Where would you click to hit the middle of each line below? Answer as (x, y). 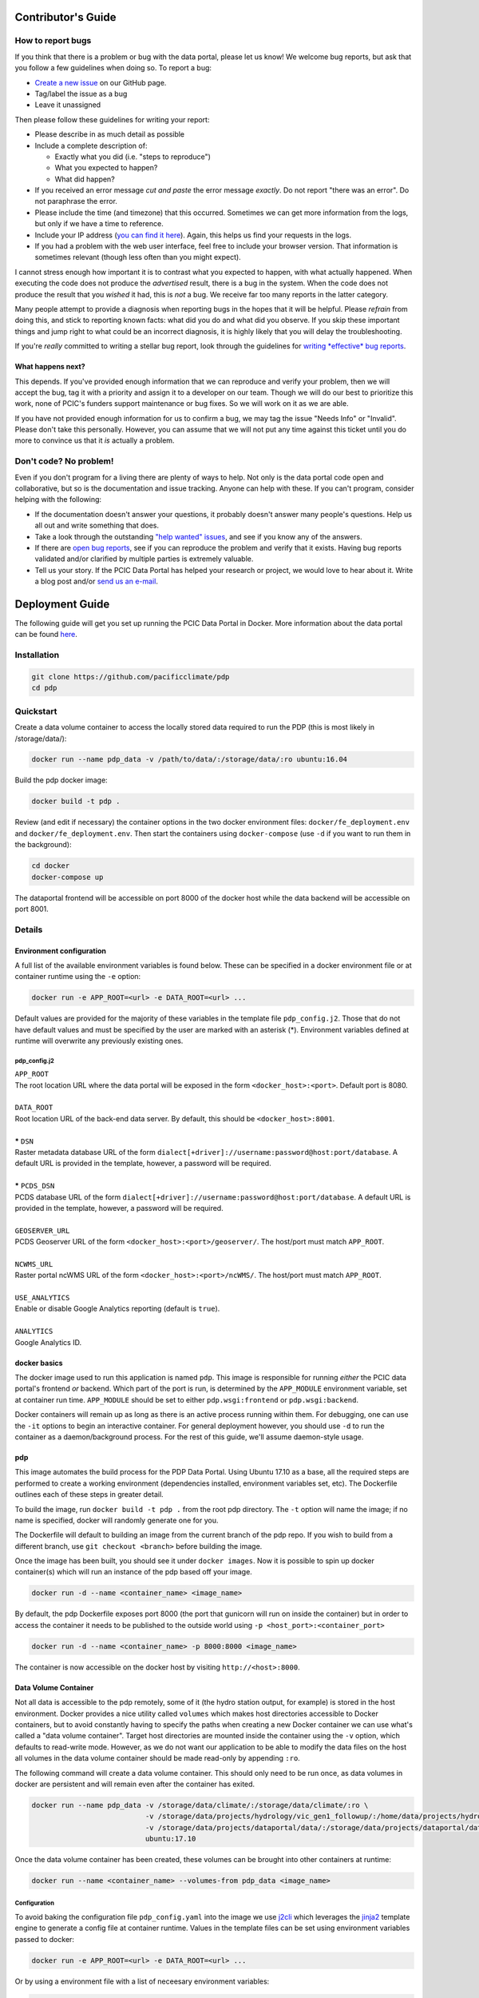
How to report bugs (53, 41)
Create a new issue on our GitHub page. (101, 82)
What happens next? (50, 367)
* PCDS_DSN (35, 1186)
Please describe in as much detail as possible (110, 134)
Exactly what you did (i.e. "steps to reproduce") (133, 157)
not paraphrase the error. (76, 201)
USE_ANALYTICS (42, 1298)
